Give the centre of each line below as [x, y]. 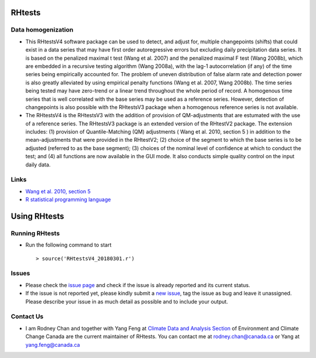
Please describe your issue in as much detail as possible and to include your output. [127, 301]
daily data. [38, 165]
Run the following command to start [68, 245]
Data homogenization [42, 30]
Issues [20, 274]
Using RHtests [37, 216]
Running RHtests [35, 233]
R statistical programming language [68, 200]
